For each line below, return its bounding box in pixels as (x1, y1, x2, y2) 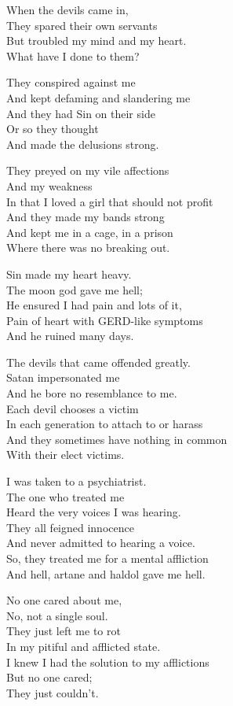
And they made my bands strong (6, 209, 165, 225)
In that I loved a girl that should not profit (6, 193, 213, 209)
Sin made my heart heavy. (6, 265, 132, 282)
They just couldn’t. (6, 684, 99, 700)
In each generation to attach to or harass (6, 416, 203, 432)
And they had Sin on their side (6, 105, 155, 121)
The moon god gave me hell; (6, 281, 143, 298)
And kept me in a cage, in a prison (6, 224, 173, 240)
